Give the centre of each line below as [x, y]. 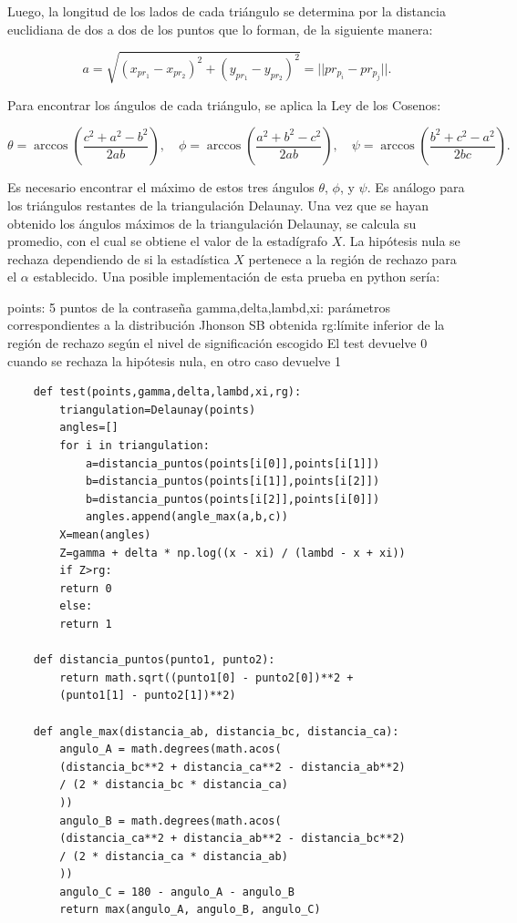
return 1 [86, 624]
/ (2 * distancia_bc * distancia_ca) [174, 785]
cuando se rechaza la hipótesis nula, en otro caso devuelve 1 [174, 360]
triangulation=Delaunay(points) [158, 410]
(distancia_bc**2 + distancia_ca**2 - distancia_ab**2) [233, 767]
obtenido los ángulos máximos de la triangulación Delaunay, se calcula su [212, 223]
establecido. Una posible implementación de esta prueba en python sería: [237, 277]
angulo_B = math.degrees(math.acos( [171, 820]
